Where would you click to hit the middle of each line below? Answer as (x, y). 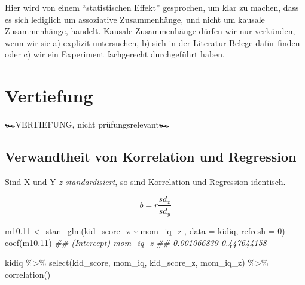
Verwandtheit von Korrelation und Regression (151, 157)
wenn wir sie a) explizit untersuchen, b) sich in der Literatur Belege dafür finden (152, 42)
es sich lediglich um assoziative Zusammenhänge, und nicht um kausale (135, 19)
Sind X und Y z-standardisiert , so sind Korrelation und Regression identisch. (145, 181)
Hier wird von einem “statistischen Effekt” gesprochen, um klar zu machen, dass (152, 7)
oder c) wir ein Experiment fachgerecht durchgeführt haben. (115, 54)
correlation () (28, 274)
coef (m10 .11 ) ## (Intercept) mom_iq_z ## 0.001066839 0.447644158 (136, 242)
